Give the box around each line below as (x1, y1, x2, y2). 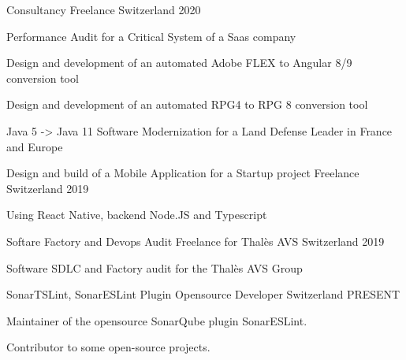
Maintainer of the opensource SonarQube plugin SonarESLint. (6, 312, 307, 328)
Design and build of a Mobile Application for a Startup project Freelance (6, 165, 359, 181)
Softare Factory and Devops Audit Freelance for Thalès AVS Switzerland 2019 (6, 232, 385, 249)
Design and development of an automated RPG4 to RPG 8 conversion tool (6, 96, 368, 113)
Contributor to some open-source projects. (6, 339, 210, 355)
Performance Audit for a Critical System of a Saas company (6, 28, 296, 44)
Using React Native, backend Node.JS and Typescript (6, 206, 267, 223)
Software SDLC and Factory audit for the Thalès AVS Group (6, 259, 303, 276)
